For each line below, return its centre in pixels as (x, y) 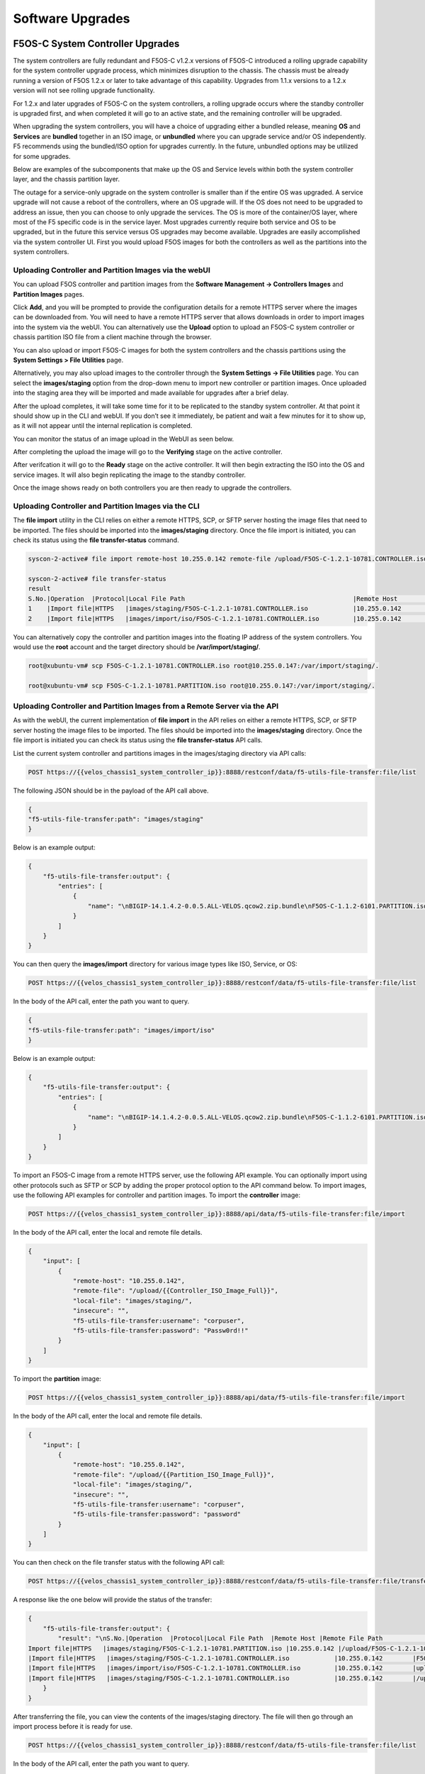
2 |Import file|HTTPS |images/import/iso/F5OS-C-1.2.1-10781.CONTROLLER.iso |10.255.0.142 (215, 618)
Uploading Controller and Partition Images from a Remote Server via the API (146, 706)
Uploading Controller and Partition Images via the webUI (112, 270)
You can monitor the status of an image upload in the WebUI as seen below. (123, 439)
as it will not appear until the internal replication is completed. (103, 426)
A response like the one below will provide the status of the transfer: (113, 1599)
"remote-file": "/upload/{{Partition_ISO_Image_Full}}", (174, 1475)
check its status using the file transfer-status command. (96, 540)
